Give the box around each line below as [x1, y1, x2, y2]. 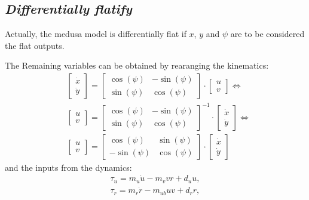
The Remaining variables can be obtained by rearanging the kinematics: [5, 59, 269, 72]
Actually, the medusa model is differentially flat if [5, 27, 186, 40]
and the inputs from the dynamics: [5, 161, 132, 173]
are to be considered [230, 27, 305, 40]
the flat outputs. [5, 39, 65, 51]
